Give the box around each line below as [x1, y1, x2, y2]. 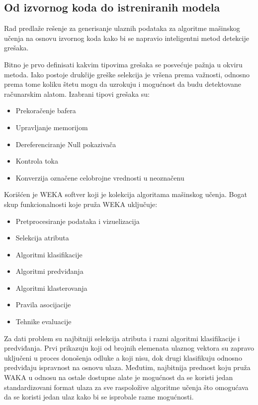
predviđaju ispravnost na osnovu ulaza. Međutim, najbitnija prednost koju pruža [4, 362, 251, 373]
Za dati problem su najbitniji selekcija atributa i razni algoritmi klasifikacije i [4, 333, 240, 343]
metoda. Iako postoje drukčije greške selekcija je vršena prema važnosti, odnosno [4, 69, 250, 79]
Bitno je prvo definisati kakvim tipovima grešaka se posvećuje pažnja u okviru [4, 59, 243, 69]
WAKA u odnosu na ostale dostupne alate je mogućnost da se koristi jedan [4, 372, 233, 383]
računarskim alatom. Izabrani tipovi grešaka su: [4, 88, 150, 99]
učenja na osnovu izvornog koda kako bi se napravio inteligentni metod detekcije [4, 32, 249, 43]
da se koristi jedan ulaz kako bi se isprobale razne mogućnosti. [4, 392, 194, 402]
